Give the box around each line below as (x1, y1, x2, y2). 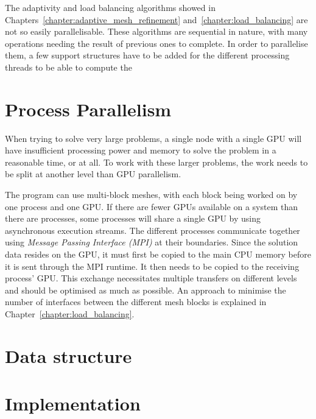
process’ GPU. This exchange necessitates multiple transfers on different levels (5, 272, 297, 284)
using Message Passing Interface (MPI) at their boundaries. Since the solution (5, 236, 298, 248)
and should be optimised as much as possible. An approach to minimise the (5, 283, 286, 296)
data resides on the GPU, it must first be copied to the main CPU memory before (5, 248, 311, 261)
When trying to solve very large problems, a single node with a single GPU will (5, 132, 302, 144)
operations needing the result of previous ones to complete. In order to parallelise (5, 37, 308, 49)
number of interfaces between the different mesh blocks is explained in (5, 295, 267, 308)
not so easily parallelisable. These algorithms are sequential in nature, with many (5, 25, 308, 38)
